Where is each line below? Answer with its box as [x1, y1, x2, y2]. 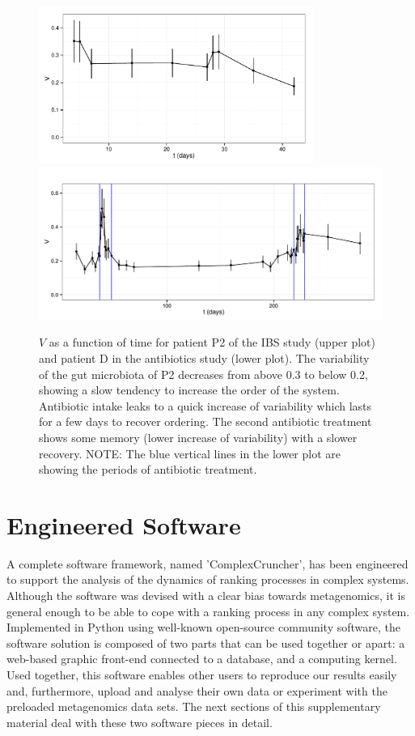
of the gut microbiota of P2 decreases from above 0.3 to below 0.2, [39, 365, 368, 382]
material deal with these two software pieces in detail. [6, 713, 273, 730]
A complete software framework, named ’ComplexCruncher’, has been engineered [6, 555, 409, 572]
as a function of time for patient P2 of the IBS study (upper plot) [49, 334, 376, 351]
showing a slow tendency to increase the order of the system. [39, 381, 340, 398]
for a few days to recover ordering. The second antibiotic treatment [39, 413, 372, 430]
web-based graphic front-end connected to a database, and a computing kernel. [6, 650, 397, 667]
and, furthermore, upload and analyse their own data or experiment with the [6, 682, 387, 699]
